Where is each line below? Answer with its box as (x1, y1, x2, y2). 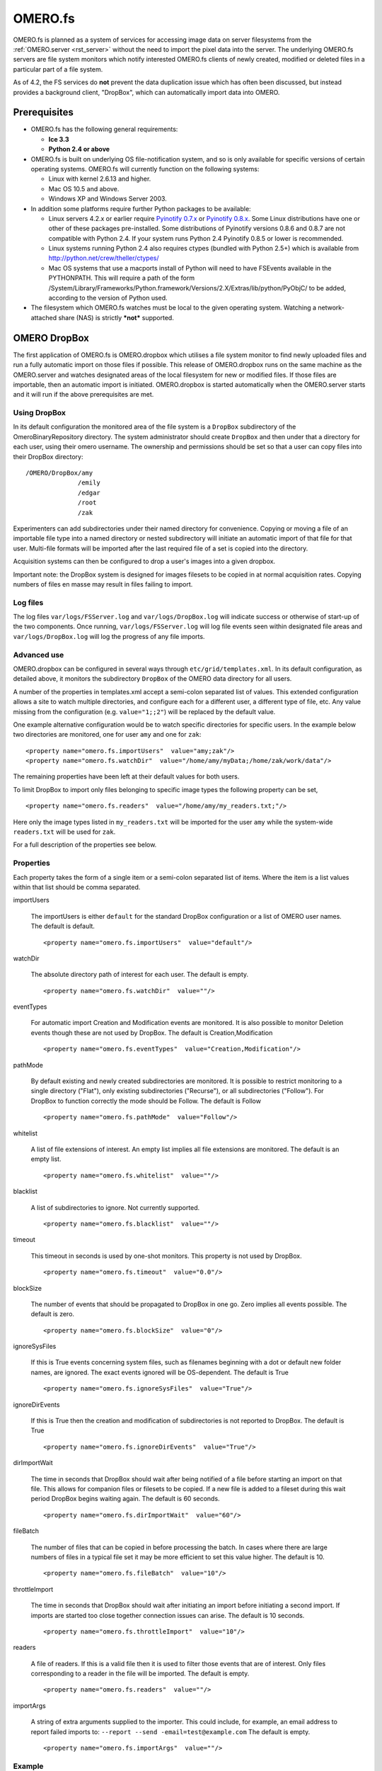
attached (30, 313, 57, 322)
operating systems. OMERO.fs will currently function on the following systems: (30, 164, 260, 173)
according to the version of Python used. (48, 294, 168, 302)
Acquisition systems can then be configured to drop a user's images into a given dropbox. (13, 557, 276, 566)
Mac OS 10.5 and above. (48, 184, 120, 193)
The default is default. (30, 922, 95, 931)
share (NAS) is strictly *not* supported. (57, 313, 175, 322)
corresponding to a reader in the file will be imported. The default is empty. (30, 1669, 250, 1678)
